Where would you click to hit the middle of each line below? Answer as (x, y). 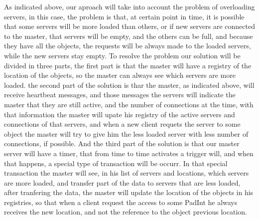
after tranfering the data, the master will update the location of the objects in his (129, 192)
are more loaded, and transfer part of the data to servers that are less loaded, (122, 182)
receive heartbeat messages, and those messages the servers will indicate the (120, 95)
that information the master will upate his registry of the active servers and (120, 114)
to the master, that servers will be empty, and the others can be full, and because (129, 36)
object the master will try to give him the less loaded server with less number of (126, 133)
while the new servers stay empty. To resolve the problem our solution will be (122, 55)
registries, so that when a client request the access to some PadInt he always (121, 202)
